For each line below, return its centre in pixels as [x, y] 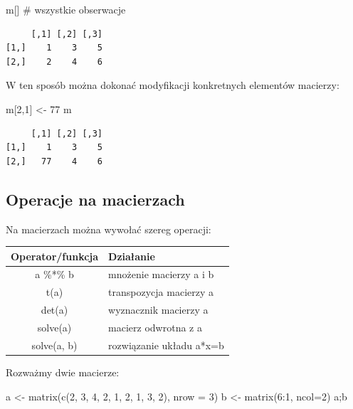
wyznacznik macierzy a [158, 310]
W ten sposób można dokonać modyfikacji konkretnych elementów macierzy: [173, 85]
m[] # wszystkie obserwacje [66, 9]
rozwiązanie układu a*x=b [166, 345]
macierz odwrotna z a [155, 328]
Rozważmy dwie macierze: [63, 372]
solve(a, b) [54, 345]
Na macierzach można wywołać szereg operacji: [109, 229]
